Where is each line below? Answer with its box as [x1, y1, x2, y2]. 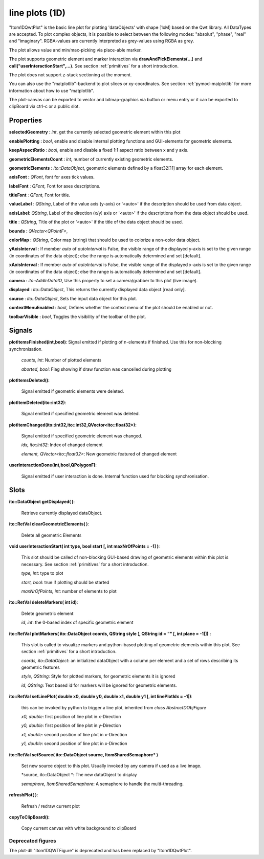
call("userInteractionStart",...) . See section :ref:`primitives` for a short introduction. [9, 63, 179, 68]
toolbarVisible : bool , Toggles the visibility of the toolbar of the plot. [9, 314, 146, 319]
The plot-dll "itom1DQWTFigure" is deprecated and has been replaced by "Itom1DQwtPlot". [9, 848, 192, 854]
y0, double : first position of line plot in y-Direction [21, 723, 121, 728]
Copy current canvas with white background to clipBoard [21, 825, 136, 831]
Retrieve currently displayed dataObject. [21, 510, 103, 516]
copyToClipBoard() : [9, 814, 50, 820]
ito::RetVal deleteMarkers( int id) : [9, 599, 78, 605]
